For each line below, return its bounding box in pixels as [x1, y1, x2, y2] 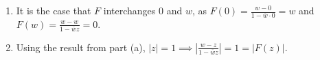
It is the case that [16, 3, 91, 17]
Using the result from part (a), [16, 40, 146, 54]
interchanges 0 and [103, 3, 183, 17]
